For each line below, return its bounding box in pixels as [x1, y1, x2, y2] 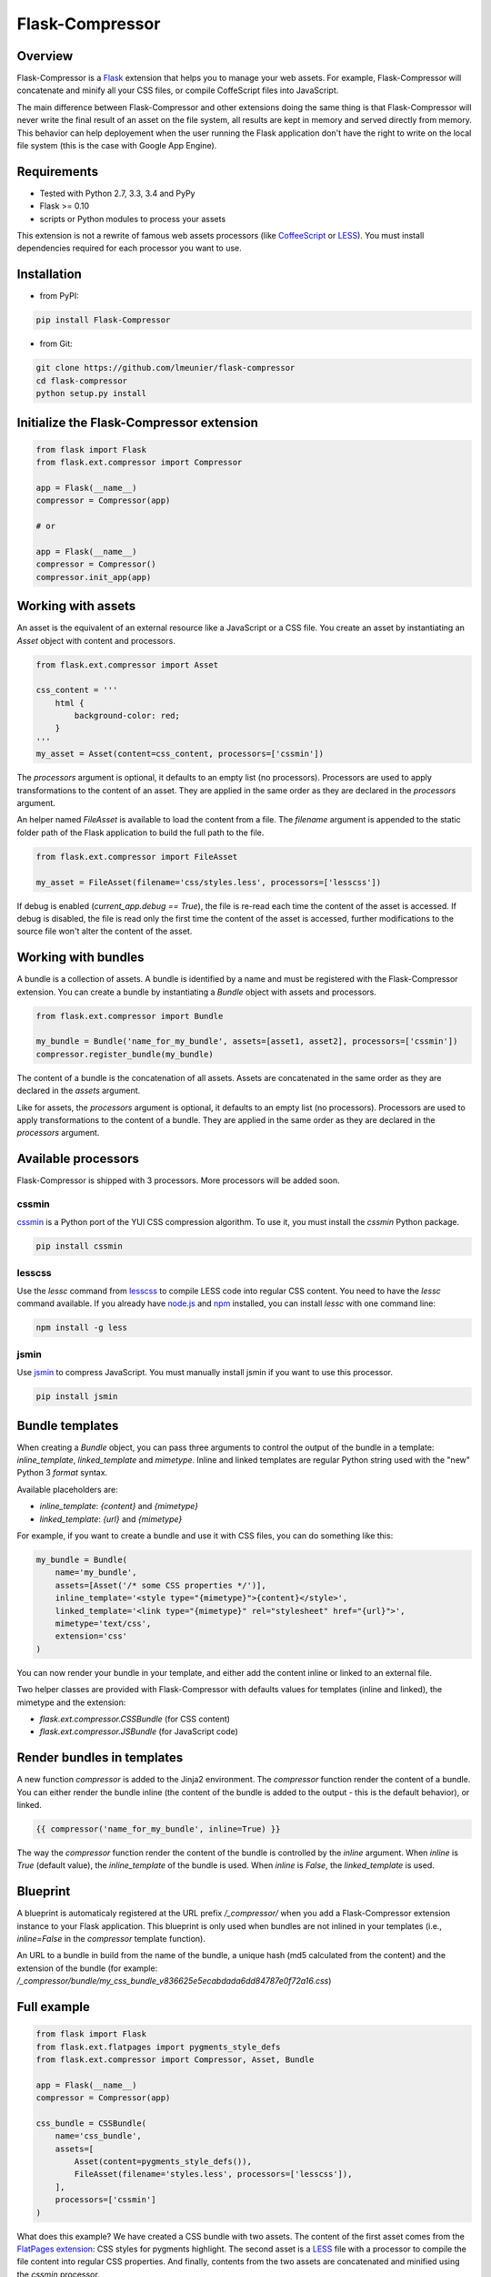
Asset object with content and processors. [16, 635, 176, 646]
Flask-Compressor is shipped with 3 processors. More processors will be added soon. [16, 1175, 340, 1186]
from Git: [39, 338, 73, 350]
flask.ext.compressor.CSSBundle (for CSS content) [39, 1713, 231, 1724]
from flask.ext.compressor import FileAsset [35, 852, 238, 862]
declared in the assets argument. [16, 1085, 141, 1097]
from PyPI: [39, 291, 79, 301]
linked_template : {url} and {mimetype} [39, 1513, 183, 1525]
